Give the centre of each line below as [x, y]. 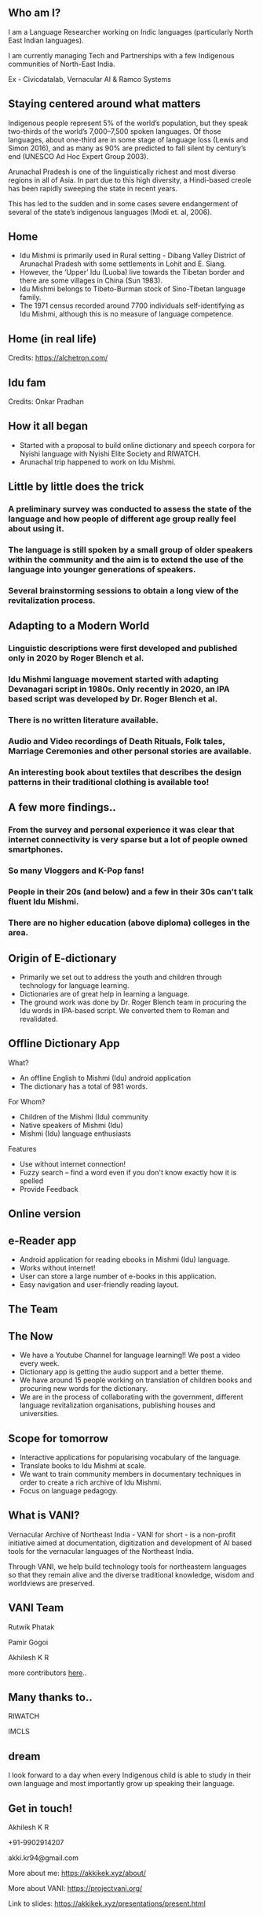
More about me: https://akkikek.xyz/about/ [77, 1873]
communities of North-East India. [62, 64]
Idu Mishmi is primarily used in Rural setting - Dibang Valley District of [132, 256]
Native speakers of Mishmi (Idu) [71, 1125]
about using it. [36, 529]
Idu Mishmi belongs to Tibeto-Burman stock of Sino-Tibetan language [132, 289]
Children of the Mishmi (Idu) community [84, 1116]
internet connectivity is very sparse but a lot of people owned [128, 840]
